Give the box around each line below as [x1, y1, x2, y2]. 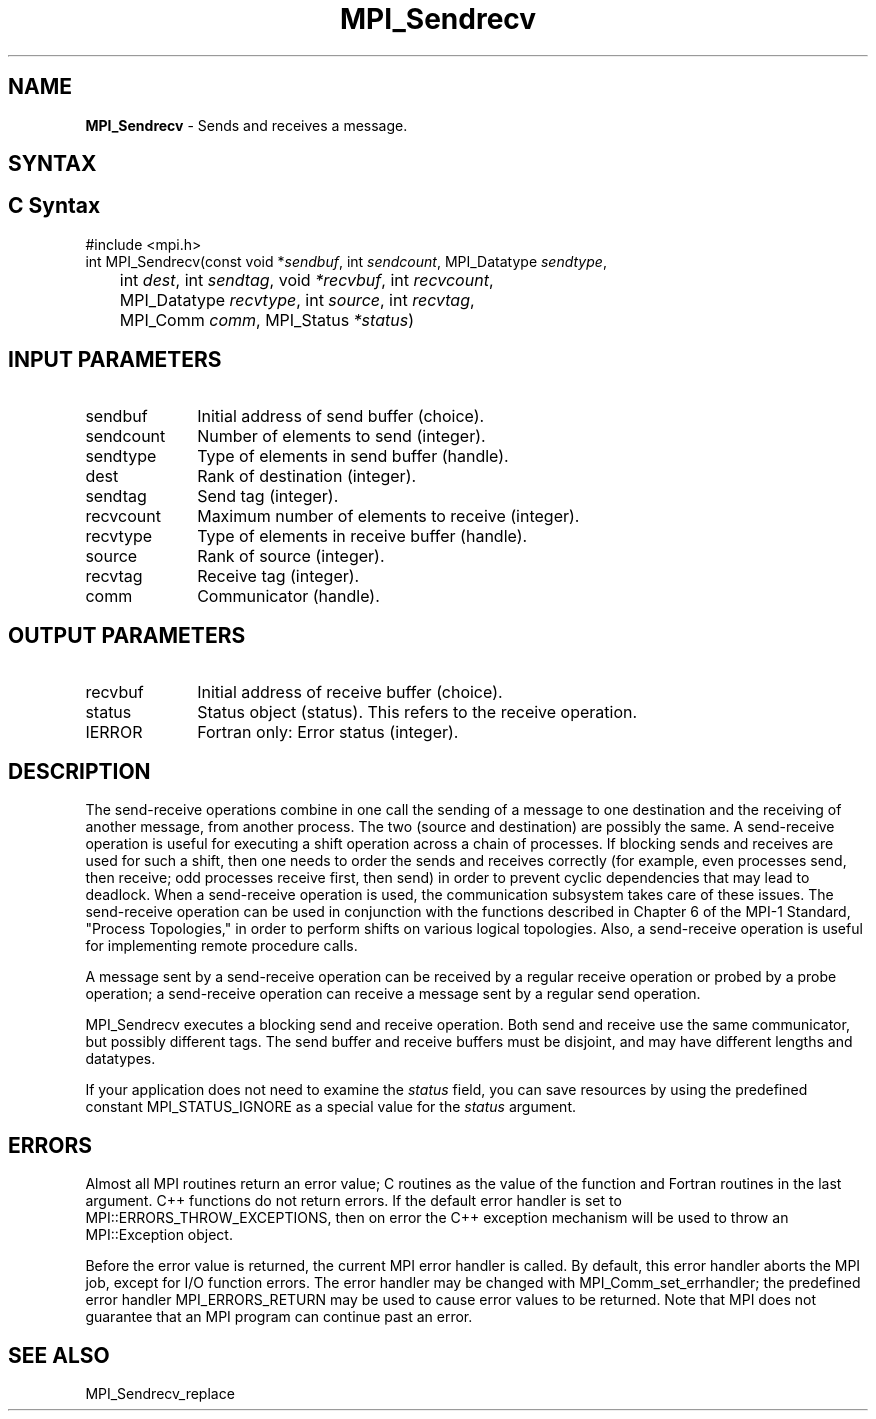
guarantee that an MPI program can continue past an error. [85, 1308, 473, 1326]
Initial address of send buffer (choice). [197, 405, 485, 426]
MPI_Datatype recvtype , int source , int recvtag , [119, 289, 475, 310]
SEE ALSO [8, 1342, 110, 1368]
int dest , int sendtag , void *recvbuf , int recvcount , [119, 269, 494, 290]
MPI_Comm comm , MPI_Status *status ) [119, 309, 414, 330]
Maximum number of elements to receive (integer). [197, 505, 580, 526]
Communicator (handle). [197, 585, 380, 606]
